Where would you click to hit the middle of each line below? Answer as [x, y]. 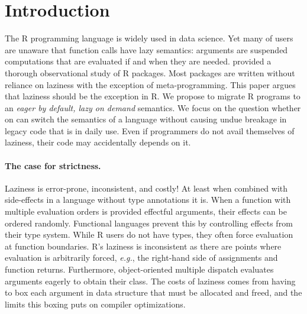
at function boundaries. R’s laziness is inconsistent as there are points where [143, 246]
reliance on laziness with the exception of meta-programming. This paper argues [150, 84]
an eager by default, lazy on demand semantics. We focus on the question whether [153, 107]
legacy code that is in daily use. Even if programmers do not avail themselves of [150, 130]
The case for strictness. [53, 165]
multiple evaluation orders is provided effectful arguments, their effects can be [146, 211]
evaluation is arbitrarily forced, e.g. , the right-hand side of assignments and [141, 258]
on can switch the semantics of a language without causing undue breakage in [146, 119]
